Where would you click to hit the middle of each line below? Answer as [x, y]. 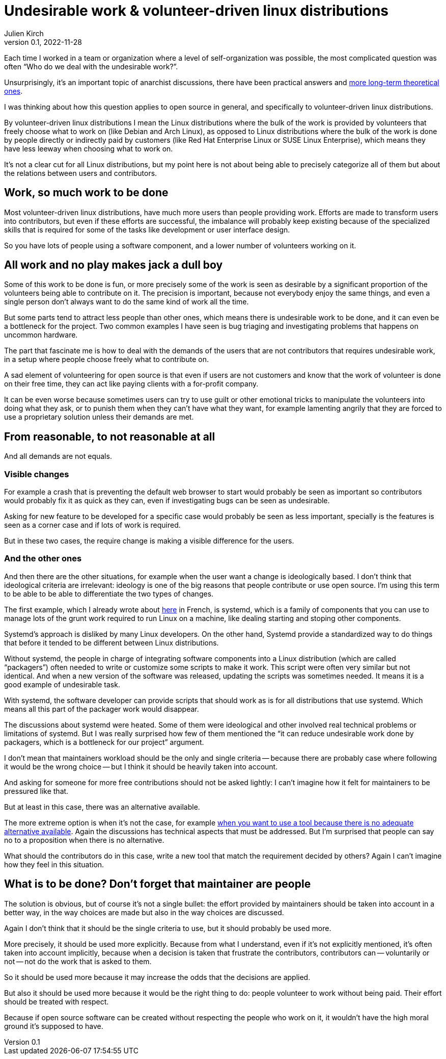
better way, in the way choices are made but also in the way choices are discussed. [144, 912]
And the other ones [43, 559]
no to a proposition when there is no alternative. [84, 840]
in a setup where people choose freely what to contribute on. [106, 359]
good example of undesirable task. [62, 684]
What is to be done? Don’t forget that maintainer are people [158, 884]
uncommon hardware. [41, 335]
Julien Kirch [24, 33]
